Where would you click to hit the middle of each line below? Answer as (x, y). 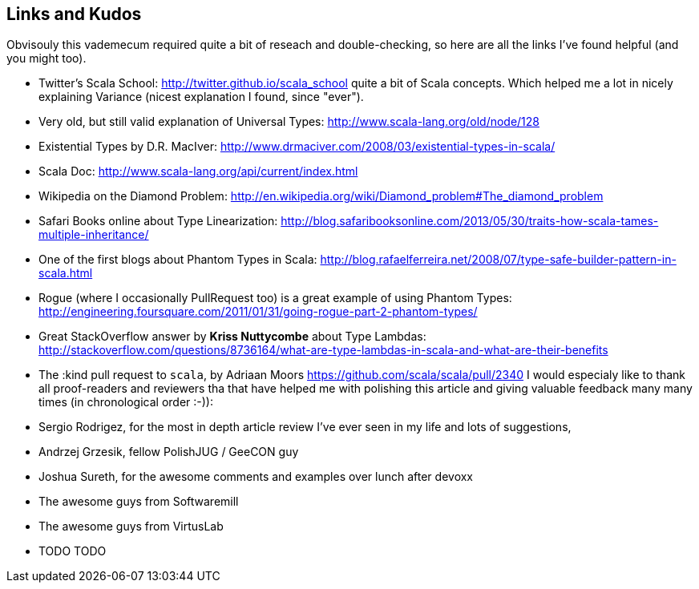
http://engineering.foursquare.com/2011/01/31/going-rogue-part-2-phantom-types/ (258, 312)
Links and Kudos (74, 14)
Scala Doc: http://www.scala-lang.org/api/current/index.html (198, 171)
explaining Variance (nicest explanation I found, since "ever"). (201, 97)
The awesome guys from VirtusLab (131, 526)
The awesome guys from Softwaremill (139, 502)
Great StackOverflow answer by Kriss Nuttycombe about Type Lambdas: (232, 337)
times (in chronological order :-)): (126, 402)
